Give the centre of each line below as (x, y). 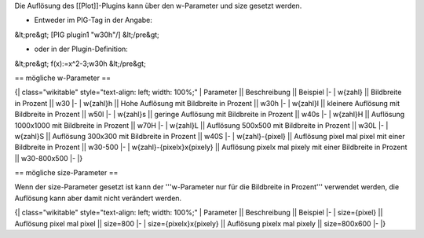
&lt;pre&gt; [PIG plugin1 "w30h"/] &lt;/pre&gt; (87, 35)
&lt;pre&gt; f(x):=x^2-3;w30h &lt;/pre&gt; (80, 64)
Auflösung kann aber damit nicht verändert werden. (98, 198)
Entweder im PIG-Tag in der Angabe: (93, 20)
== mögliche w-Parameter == (63, 78)
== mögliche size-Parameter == (66, 173)
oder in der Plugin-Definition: (81, 49)
